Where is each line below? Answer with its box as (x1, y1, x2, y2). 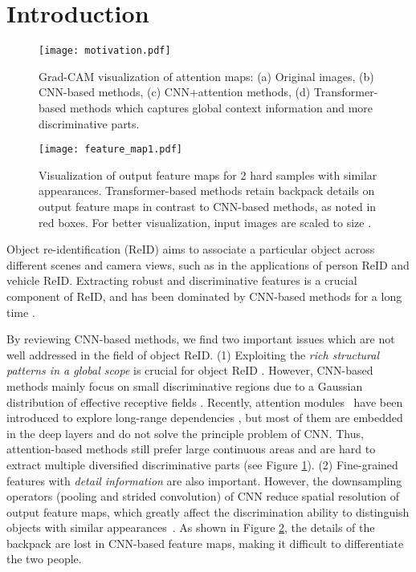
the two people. (6, 550, 82, 567)
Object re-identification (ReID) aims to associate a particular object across (6, 241, 375, 258)
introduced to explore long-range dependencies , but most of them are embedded (6, 409, 403, 426)
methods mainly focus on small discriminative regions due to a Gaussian (6, 377, 363, 394)
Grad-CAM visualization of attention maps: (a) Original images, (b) (39, 67, 374, 84)
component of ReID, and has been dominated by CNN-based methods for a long (6, 287, 402, 304)
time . (6, 303, 35, 320)
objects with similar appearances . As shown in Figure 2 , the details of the (6, 519, 375, 536)
